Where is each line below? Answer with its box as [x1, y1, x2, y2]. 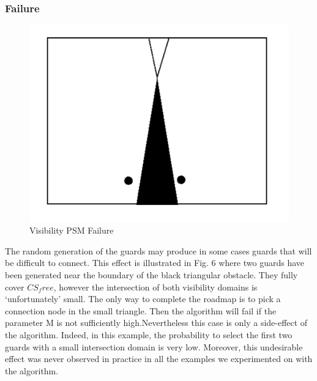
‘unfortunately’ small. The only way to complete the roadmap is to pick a [5, 292, 281, 305]
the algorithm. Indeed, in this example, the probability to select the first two [5, 328, 293, 341]
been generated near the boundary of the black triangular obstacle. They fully [5, 268, 298, 281]
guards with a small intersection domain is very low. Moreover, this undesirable [5, 340, 303, 353]
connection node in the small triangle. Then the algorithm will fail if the [5, 304, 277, 317]
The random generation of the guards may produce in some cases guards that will [5, 244, 312, 257]
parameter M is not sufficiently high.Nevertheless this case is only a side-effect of [5, 316, 308, 329]
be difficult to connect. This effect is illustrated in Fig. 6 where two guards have [5, 256, 305, 269]
